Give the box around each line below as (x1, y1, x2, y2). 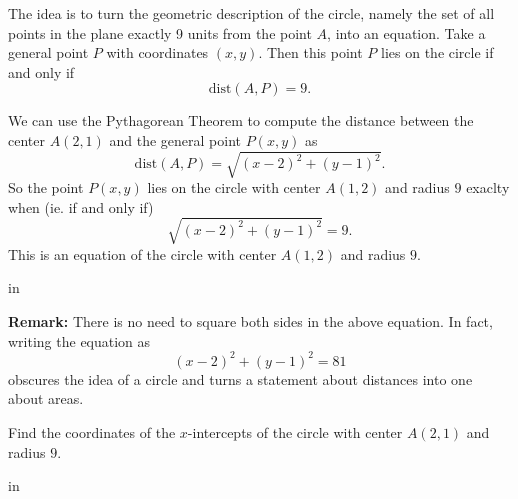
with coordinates (106, 42, 209, 63)
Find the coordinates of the (8, 421, 176, 442)
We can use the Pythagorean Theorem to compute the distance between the (8, 110, 474, 131)
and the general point (109, 129, 242, 150)
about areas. (8, 388, 84, 409)
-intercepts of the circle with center (187, 421, 403, 442)
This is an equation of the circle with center (8, 243, 277, 264)
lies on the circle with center (147, 177, 321, 198)
